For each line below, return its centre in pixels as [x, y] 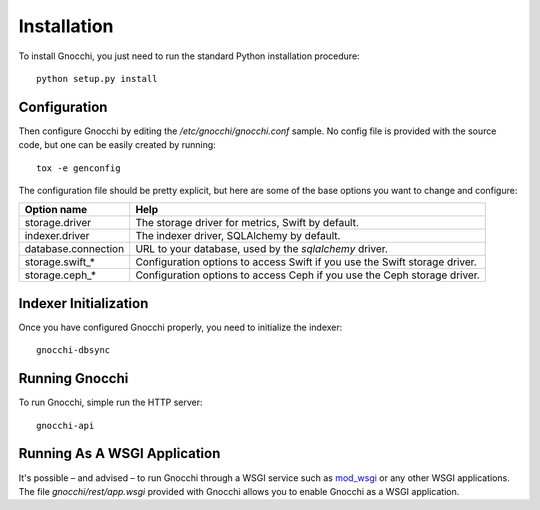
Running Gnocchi [73, 378]
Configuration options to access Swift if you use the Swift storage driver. [306, 262]
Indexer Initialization [83, 303]
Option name [56, 210]
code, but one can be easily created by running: [117, 145]
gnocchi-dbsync [73, 350]
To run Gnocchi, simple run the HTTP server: [111, 402]
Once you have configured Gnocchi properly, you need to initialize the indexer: [180, 327]
